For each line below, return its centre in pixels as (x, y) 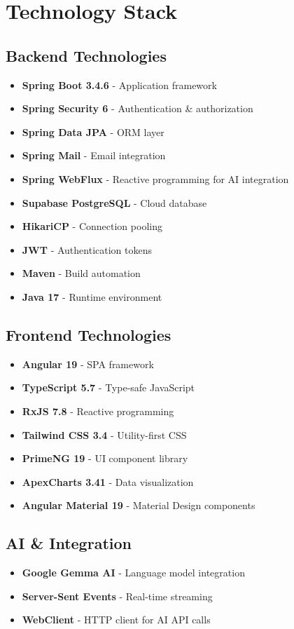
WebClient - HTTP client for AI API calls (116, 620)
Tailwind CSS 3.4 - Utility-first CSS (104, 434)
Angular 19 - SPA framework (88, 364)
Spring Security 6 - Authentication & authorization (138, 108)
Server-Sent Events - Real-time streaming (117, 596)
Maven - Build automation (81, 273)
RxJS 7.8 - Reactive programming (98, 411)
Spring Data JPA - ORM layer (93, 131)
